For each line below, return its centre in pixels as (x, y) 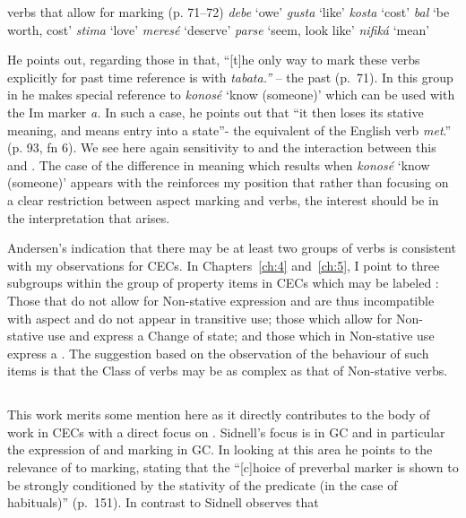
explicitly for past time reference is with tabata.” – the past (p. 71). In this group (230, 77)
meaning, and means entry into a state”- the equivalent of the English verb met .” (229, 129)
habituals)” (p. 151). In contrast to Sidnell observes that (163, 502)
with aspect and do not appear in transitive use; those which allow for (200, 318)
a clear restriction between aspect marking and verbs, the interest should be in (223, 199)
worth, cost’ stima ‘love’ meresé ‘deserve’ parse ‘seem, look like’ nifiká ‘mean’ (219, 29)
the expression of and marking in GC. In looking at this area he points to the (220, 449)
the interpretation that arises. (89, 217)
